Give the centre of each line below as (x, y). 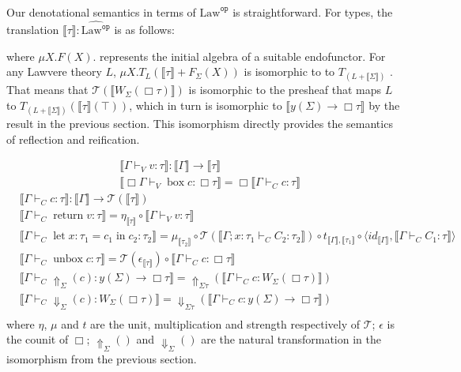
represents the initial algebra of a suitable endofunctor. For (243, 56)
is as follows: (144, 30)
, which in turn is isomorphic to (206, 105)
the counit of (38, 339)
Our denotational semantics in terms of (101, 11)
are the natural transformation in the (291, 339)
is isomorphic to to (289, 71)
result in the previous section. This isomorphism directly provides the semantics (200, 124)
